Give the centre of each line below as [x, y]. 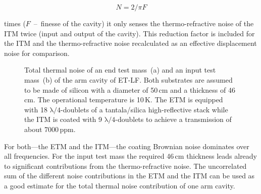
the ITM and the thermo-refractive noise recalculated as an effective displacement [130, 43]
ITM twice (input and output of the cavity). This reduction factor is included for [129, 33]
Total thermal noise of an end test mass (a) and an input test [120, 70]
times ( [15, 23]
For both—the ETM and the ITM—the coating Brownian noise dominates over [127, 146]
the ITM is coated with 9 [63, 119]
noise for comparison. [37, 53]
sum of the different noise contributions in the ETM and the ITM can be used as [129, 176]
